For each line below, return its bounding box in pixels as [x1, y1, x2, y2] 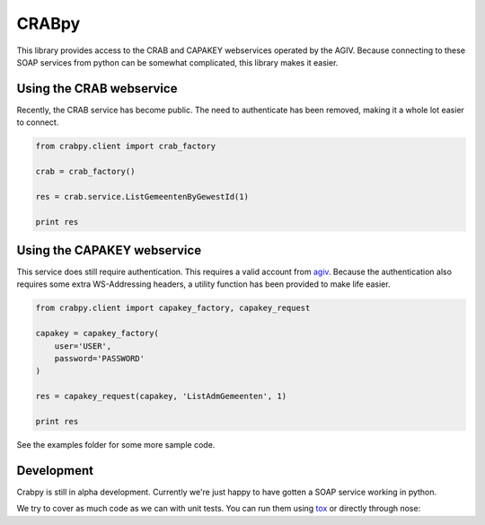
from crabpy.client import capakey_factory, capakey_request [35, 303, 311, 314]
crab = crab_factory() [35, 166, 136, 176]
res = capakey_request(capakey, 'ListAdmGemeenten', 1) [35, 391, 287, 402]
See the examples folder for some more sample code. [16, 439, 216, 449]
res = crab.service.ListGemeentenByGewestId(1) [35, 191, 249, 201]
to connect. [16, 117, 59, 128]
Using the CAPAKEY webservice [16, 243, 202, 258]
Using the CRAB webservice [16, 81, 178, 96]
